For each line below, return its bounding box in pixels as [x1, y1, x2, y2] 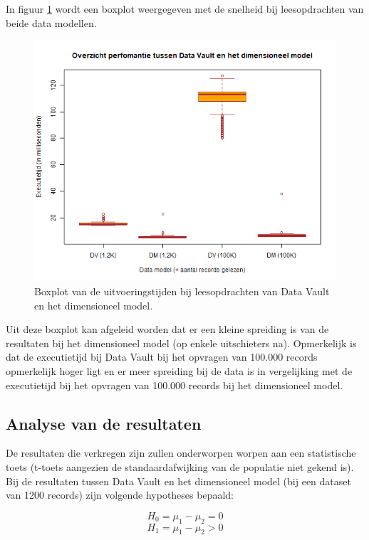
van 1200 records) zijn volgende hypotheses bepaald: [6, 487, 234, 502]
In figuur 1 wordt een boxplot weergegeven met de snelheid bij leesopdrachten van [6, 1, 364, 16]
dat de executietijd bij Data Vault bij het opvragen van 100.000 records [6, 349, 318, 364]
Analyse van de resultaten [6, 412, 202, 434]
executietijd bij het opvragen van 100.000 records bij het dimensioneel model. [6, 377, 343, 392]
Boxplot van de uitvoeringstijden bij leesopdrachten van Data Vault [34, 283, 330, 298]
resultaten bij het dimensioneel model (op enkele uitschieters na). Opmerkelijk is [6, 335, 357, 350]
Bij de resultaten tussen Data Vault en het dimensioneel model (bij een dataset [6, 473, 351, 488]
